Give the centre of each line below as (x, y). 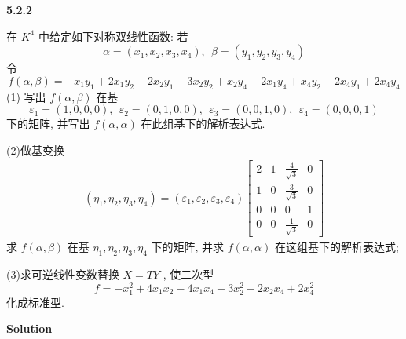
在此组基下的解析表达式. (203, 124)
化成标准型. (35, 302)
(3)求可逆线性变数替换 (63, 273)
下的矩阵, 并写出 (48, 124)
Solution (29, 328)
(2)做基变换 (35, 149)
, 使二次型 (188, 273)
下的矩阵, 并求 (188, 247)
